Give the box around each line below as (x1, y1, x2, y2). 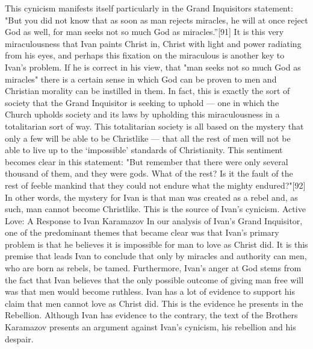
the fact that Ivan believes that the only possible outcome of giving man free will (5, 273, 304, 286)
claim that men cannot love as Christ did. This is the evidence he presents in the (5, 297, 303, 309)
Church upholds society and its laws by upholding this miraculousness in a (5, 108, 280, 121)
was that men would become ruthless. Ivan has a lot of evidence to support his (5, 285, 295, 298)
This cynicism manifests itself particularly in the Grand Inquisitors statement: (5, 2, 293, 14)
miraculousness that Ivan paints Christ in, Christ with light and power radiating (5, 37, 302, 49)
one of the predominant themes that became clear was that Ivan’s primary (5, 226, 279, 239)
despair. (5, 332, 34, 345)
